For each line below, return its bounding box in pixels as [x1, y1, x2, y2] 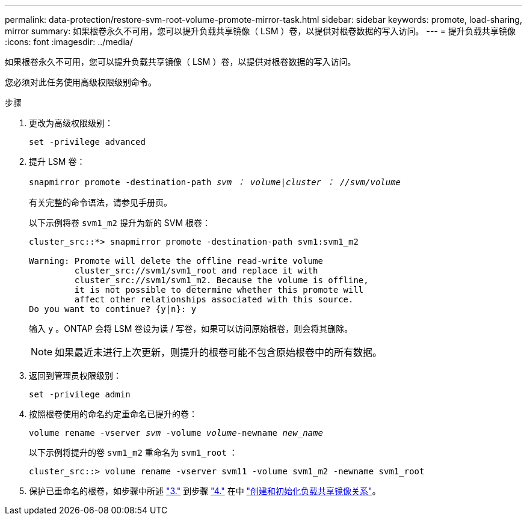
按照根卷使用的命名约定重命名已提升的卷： [29, 409, 197, 419]
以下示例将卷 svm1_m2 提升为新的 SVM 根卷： [29, 218, 211, 228]
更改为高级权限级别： [29, 118, 113, 128]
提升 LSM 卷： [29, 156, 85, 167]
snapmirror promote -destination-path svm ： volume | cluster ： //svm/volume [29, 177, 401, 187]
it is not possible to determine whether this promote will [74, 285, 364, 295]
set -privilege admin [29, 390, 131, 399]
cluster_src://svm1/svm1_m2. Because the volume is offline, [74, 275, 369, 285]
